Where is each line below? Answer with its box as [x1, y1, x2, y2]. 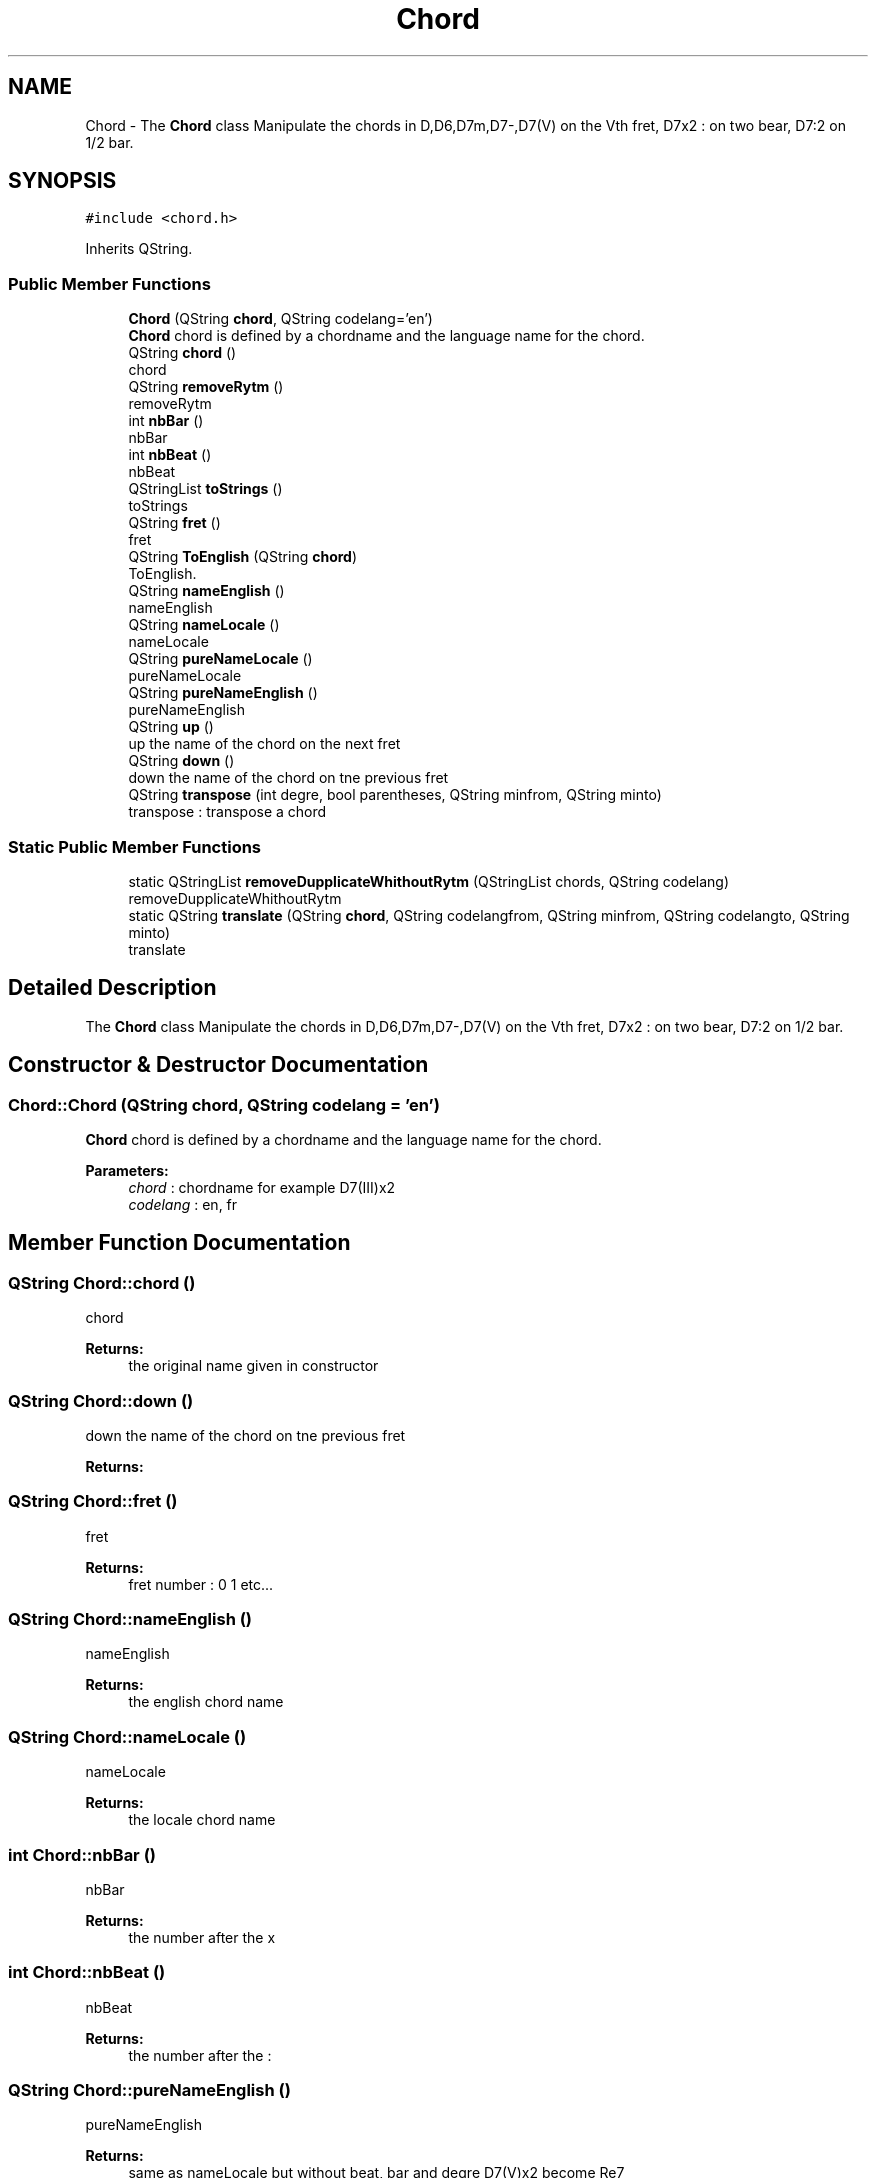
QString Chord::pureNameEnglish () [8, 2080, 291, 2101]
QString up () [128, 718, 214, 736]
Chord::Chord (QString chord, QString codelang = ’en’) [8, 1094, 440, 1115]
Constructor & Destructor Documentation [8, 1052, 429, 1078]
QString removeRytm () [128, 378, 284, 396]
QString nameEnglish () [128, 582, 285, 600]
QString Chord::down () [8, 1390, 194, 1411]
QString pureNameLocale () [128, 650, 313, 668]
